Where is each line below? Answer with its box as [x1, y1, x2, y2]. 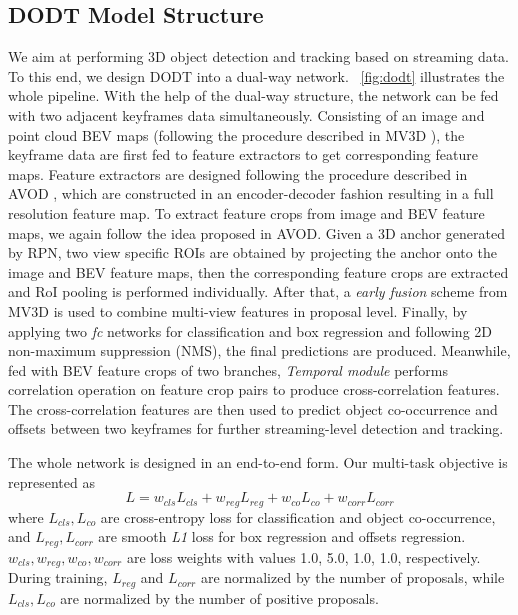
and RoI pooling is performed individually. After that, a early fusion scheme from [8, 281, 508, 302]
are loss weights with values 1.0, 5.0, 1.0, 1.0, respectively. [126, 546, 481, 567]
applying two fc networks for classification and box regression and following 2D [8, 320, 493, 341]
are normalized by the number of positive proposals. [60, 587, 379, 608]
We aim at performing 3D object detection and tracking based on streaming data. [8, 46, 510, 67]
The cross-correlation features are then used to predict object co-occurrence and [8, 398, 498, 419]
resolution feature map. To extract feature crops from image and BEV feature [8, 202, 485, 223]
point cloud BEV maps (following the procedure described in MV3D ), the [8, 124, 465, 145]
